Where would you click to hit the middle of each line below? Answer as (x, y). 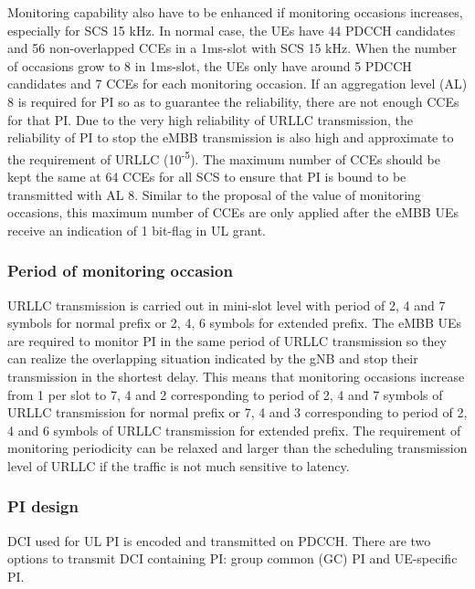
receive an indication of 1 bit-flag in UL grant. (137, 230)
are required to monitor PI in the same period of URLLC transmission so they (227, 340)
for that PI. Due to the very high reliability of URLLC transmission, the (210, 119)
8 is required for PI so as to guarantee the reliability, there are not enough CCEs (233, 101)
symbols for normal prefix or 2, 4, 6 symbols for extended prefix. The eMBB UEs (235, 323)
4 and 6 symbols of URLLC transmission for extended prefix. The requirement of (234, 430)
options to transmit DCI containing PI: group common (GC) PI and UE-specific (232, 558)
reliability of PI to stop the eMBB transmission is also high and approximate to (231, 137)
